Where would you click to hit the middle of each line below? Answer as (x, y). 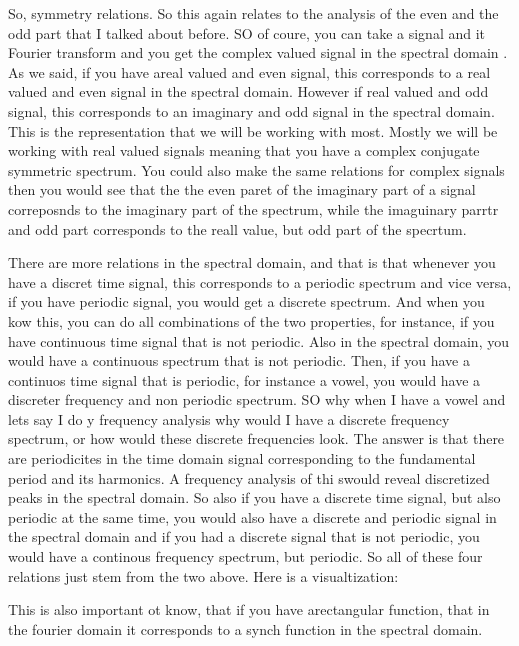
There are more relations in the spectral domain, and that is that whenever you (252, 262)
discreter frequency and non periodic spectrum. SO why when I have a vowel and (257, 399)
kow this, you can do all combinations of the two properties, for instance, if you (251, 320)
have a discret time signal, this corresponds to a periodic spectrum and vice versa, (260, 281)
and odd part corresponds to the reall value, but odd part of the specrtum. (237, 228)
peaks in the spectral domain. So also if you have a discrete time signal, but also (254, 497)
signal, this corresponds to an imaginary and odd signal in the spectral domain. (251, 110)
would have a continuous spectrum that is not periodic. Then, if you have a (239, 360)
